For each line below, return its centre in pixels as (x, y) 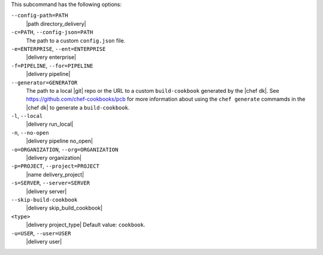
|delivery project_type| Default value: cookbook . (86, 225)
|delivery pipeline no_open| (60, 141)
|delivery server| (46, 191)
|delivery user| (44, 241)
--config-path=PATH (39, 16)
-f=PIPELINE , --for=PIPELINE (52, 65)
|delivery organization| (54, 158)
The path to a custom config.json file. (76, 40)
